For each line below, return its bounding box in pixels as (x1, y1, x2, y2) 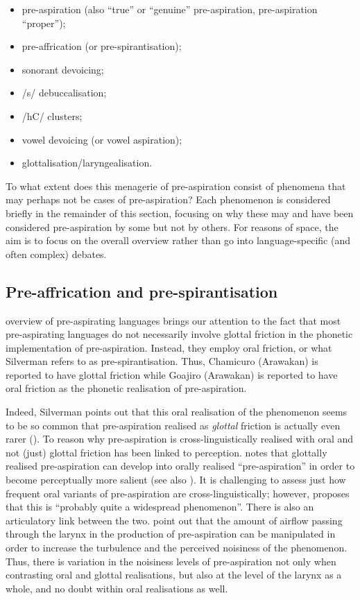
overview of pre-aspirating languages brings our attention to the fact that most (6, 313, 341, 327)
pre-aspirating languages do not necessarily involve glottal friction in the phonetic (6, 327, 353, 341)
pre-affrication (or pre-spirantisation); (22, 39, 182, 53)
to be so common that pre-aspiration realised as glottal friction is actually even (6, 418, 341, 432)
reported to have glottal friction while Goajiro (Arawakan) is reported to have (6, 367, 338, 382)
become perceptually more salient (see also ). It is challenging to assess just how (6, 472, 346, 487)
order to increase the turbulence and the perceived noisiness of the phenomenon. (6, 540, 348, 555)
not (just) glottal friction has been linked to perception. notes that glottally (6, 445, 327, 459)
